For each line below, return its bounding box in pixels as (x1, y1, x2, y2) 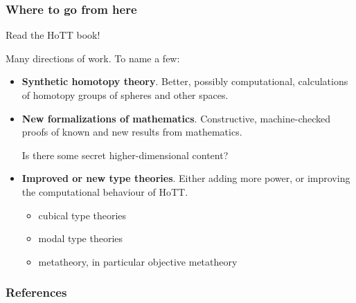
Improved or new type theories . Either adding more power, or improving (21, 171, 350, 185)
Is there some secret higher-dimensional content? (21, 147, 229, 162)
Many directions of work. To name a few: (6, 50, 180, 65)
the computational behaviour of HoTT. (21, 184, 188, 199)
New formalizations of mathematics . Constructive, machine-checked (21, 111, 331, 125)
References (6, 284, 67, 301)
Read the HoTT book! (6, 28, 100, 42)
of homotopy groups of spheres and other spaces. (21, 88, 229, 102)
